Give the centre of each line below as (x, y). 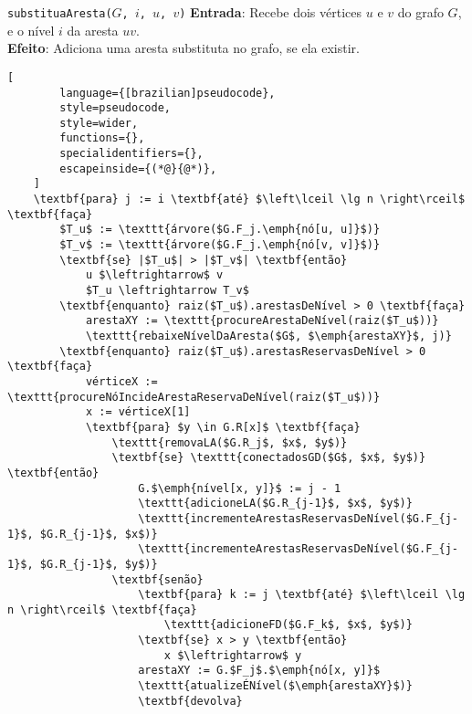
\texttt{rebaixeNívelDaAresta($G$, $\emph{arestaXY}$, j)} (268, 336)
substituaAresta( (60, 14)
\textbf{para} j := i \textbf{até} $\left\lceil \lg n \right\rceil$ (249, 199)
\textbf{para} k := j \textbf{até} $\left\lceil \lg (302, 595)
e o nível (31, 30)
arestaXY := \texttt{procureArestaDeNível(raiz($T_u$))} (262, 321)
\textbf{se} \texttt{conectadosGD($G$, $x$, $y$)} (269, 458)
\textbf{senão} (157, 579)
